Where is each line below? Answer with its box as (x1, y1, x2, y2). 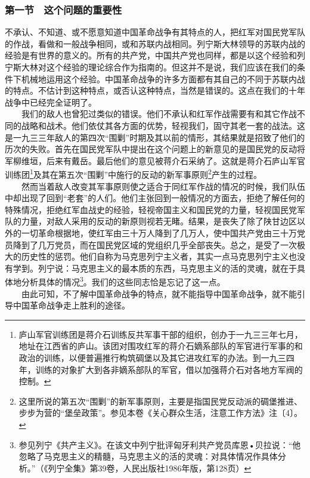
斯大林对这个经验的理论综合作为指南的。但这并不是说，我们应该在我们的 (13, 61, 297, 73)
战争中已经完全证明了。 (5, 95, 97, 108)
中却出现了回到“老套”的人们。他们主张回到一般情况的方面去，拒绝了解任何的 (5, 192, 305, 204)
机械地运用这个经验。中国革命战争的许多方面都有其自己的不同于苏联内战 (21, 72, 305, 85)
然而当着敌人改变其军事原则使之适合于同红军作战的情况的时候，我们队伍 (21, 180, 305, 192)
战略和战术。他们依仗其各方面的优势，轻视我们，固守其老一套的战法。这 (21, 119, 305, 131)
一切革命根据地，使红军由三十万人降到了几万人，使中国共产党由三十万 (21, 226, 297, 239)
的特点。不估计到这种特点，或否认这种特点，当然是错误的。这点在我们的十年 (5, 84, 305, 97)
